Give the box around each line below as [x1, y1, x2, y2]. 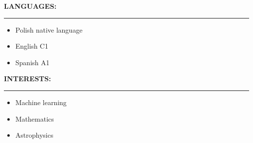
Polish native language [15, 24, 83, 35]
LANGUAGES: [4, 1, 56, 11]
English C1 [15, 41, 48, 51]
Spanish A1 [15, 57, 50, 67]
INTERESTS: [4, 73, 51, 84]
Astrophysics [15, 130, 54, 140]
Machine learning [15, 97, 67, 107]
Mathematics [15, 113, 54, 124]
